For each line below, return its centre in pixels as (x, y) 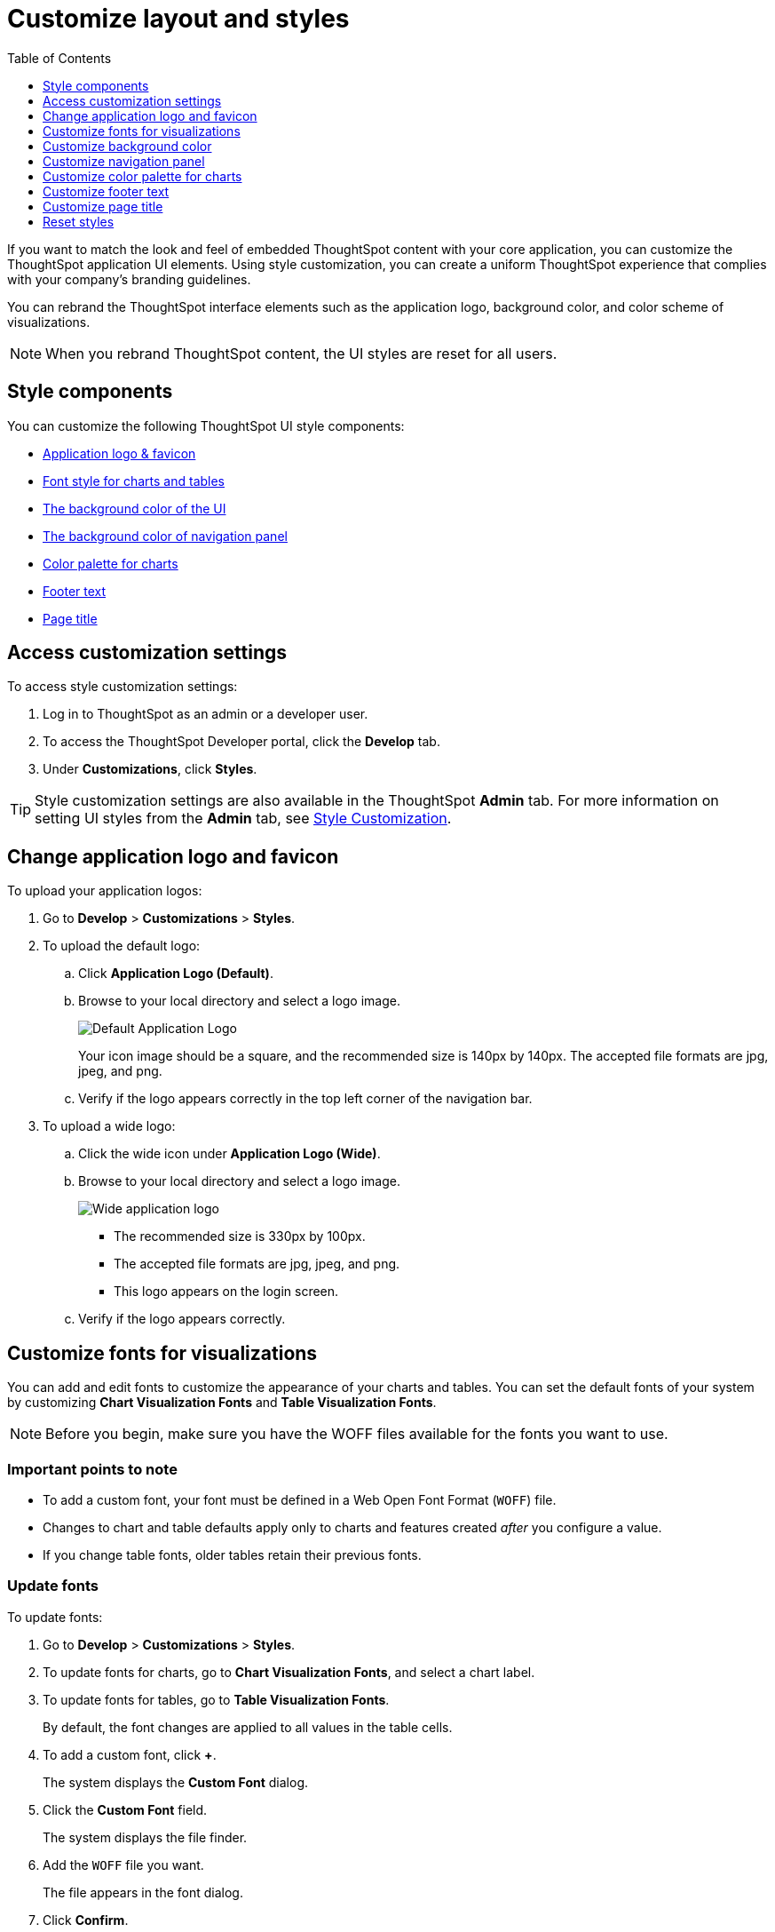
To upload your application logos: (105, 891)
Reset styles (79, 221)
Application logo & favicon (119, 453)
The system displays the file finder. (145, 1837)
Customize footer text (106, 191)
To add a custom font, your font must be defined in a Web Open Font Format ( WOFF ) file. (300, 1499)
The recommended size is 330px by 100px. (240, 1236)
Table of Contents (59, 58)
